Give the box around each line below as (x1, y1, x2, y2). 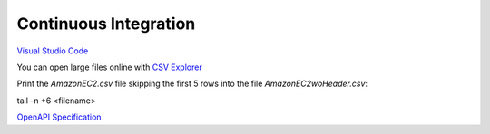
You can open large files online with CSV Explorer (16, 62, 203, 72)
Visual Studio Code (16, 45, 89, 56)
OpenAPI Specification (16, 111, 102, 122)
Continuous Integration (16, 14, 196, 33)
